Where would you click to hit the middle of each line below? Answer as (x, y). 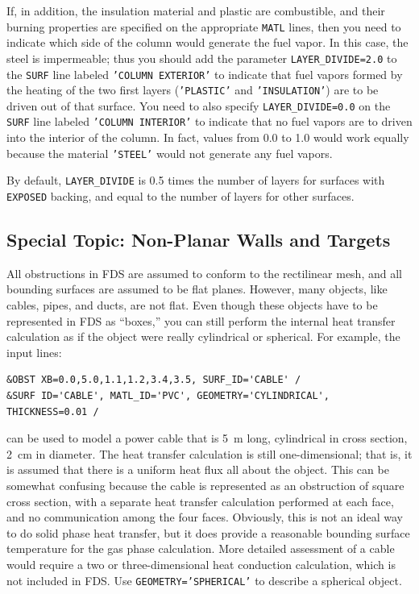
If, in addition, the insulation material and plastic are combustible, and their (196, 10)
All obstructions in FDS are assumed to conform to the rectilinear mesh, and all (204, 273)
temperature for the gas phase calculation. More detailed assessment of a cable (201, 548)
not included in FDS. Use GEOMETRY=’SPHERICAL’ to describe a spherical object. (204, 580)
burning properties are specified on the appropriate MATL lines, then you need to (204, 26)
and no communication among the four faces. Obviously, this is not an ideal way (205, 517)
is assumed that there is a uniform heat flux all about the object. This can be (198, 469)
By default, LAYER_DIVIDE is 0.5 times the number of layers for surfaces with (196, 180)
